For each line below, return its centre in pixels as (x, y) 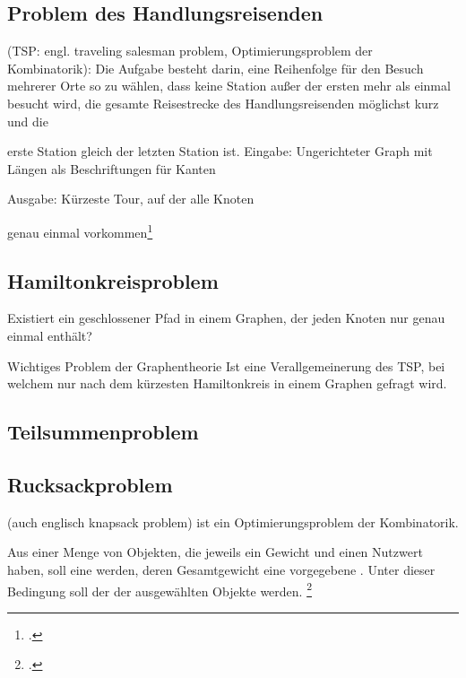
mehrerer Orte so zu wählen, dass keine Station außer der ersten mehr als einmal (229, 86)
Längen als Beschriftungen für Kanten (112, 168)
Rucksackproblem (90, 484)
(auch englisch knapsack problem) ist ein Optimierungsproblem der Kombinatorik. (233, 522)
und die (28, 121)
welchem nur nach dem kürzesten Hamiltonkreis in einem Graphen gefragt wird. (227, 383)
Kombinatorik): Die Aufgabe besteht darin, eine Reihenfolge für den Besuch (216, 68)
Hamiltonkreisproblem (113, 280)
